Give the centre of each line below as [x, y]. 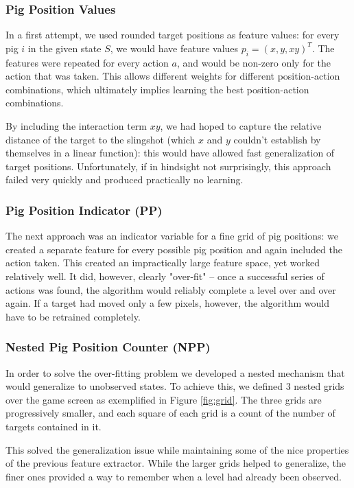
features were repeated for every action [87, 62]
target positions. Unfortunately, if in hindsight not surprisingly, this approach [168, 166]
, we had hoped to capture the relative [241, 125]
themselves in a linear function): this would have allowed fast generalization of [170, 153]
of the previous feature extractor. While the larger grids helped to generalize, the [176, 463]
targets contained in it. [54, 426]
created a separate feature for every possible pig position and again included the [174, 249]
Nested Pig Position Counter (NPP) [108, 347]
